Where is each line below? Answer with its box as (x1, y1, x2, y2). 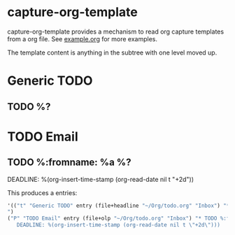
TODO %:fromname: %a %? (7, 157, 131, 169)
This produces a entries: (7, 188, 78, 197)
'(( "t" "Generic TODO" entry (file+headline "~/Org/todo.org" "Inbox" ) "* (7, 202, 230, 209)
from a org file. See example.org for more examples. (7, 34, 157, 43)
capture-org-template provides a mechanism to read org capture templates (7, 27, 225, 36)
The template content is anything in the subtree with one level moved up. (7, 48, 218, 57)
